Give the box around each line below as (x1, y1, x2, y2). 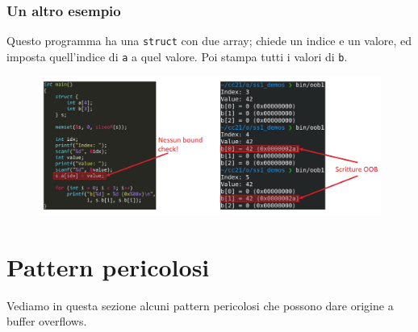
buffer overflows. (6, 313, 87, 330)
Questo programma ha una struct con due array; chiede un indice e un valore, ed (6, 32, 412, 49)
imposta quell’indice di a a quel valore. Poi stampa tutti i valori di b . (6, 48, 348, 64)
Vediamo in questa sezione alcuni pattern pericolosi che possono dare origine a (6, 297, 394, 313)
